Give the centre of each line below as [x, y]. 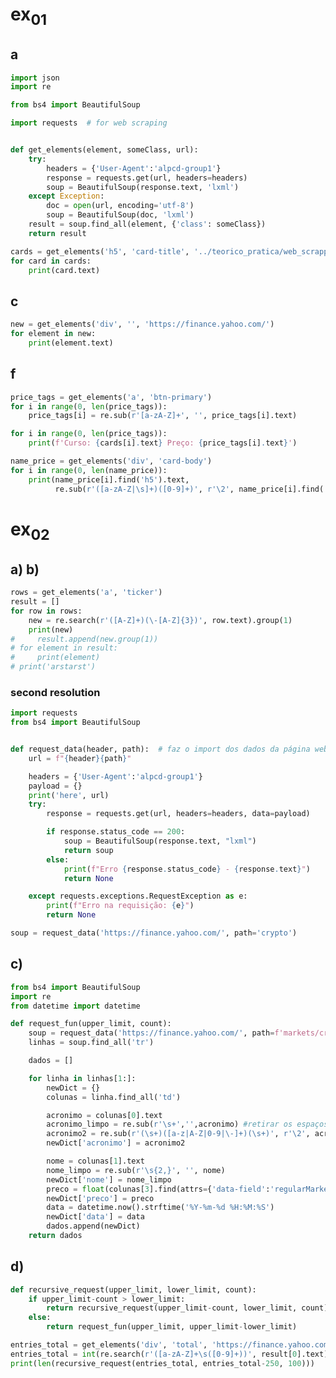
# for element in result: [64, 648]
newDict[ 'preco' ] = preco [100, 1198]
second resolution [55, 692]
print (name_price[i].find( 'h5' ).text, [109, 479]
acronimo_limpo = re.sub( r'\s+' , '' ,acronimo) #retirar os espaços [187, 1124]
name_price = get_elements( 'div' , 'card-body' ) [111, 461]
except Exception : [66, 196]
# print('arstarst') [53, 667]
